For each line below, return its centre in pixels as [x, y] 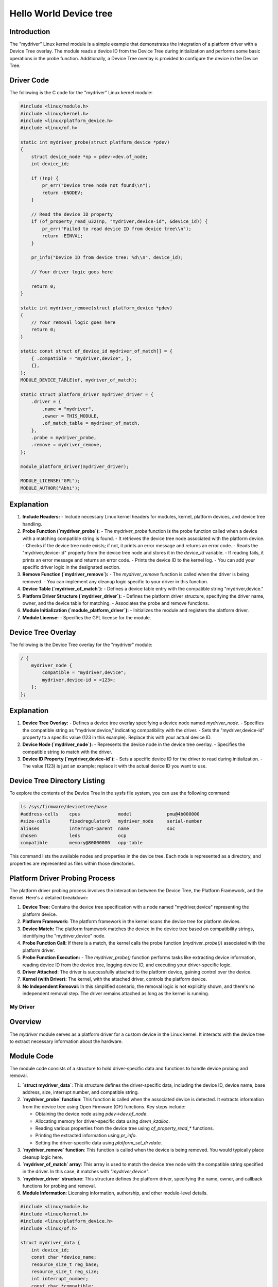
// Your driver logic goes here [72, 272]
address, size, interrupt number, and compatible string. [81, 1092]
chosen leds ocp [73, 836]
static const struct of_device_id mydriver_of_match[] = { [96, 351]
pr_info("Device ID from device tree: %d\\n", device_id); [107, 258]
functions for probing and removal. [59, 1186]
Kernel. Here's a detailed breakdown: [49, 898]
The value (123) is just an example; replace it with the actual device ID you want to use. [115, 766]
